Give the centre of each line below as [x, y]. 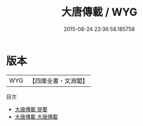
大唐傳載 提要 [31, 109]
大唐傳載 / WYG [99, 12]
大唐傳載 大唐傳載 [36, 116]
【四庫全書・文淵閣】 [59, 81]
